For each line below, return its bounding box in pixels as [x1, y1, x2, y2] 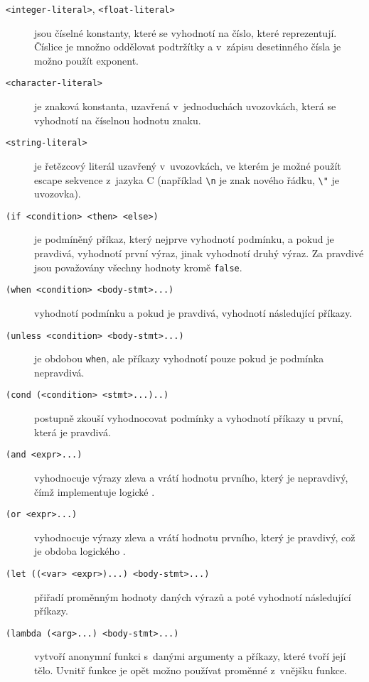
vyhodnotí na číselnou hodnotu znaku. [34, 112, 201, 127]
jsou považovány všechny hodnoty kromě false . [34, 259, 242, 274]
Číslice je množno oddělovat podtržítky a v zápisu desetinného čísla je [34, 39, 341, 54]
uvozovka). [34, 186, 81, 201]
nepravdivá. [34, 364, 85, 379]
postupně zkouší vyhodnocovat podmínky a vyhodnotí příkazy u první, [34, 411, 343, 426]
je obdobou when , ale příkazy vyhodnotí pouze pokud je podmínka [34, 351, 324, 366]
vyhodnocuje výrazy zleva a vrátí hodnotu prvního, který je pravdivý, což [34, 529, 355, 544]
